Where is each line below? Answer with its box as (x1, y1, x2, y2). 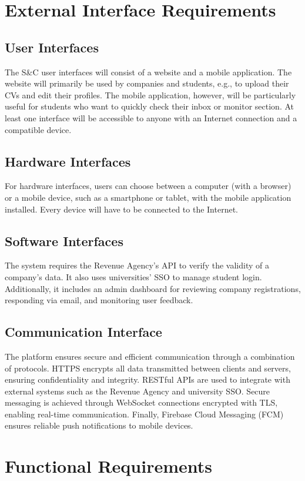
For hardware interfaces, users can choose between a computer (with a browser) (5, 180, 291, 192)
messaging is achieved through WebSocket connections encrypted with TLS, (5, 396, 278, 409)
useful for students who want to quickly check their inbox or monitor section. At (5, 100, 294, 112)
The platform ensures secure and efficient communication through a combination (5, 350, 295, 362)
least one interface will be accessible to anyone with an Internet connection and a (5, 111, 297, 124)
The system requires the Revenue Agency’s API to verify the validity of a (5, 259, 269, 271)
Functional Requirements (5, 454, 212, 478)
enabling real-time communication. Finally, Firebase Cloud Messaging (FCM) (5, 407, 284, 420)
